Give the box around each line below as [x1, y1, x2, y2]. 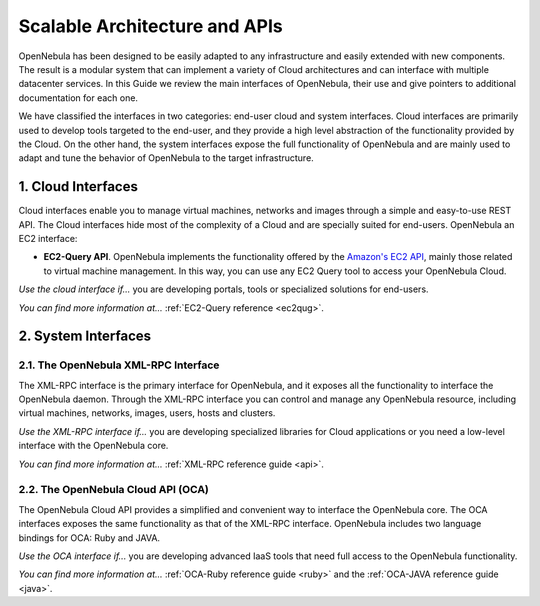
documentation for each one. [18, 91, 139, 104]
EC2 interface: [18, 232, 78, 244]
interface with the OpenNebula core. [18, 440, 169, 452]
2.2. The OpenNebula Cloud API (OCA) [18, 483, 210, 497]
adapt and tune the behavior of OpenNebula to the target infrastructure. [18, 152, 314, 164]
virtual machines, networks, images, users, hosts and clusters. [18, 407, 276, 419]
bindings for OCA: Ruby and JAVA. [18, 531, 160, 544]
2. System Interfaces [18, 328, 152, 345]
